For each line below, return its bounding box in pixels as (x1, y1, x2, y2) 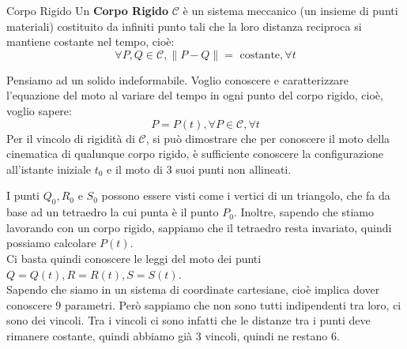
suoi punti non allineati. (175, 160, 292, 177)
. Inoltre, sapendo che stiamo (233, 204, 374, 220)
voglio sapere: (6, 102, 72, 118)
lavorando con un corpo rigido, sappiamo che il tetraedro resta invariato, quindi (6, 219, 392, 235)
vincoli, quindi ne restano (205, 327, 328, 343)
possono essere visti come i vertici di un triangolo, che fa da (101, 187, 390, 204)
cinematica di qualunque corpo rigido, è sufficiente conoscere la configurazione (6, 145, 384, 162)
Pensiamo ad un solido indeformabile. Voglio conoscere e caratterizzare (6, 71, 349, 88)
